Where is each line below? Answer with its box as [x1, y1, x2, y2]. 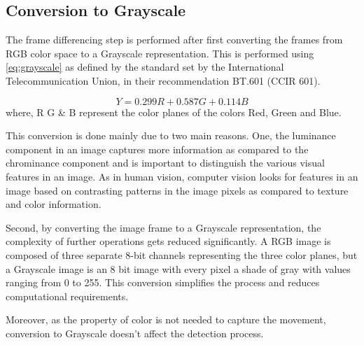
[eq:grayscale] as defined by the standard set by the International [6, 59, 284, 74]
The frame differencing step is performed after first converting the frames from [6, 32, 343, 47]
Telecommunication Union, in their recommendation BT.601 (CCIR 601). [6, 73, 321, 87]
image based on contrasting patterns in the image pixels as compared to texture [6, 183, 349, 197]
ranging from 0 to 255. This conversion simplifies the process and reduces [6, 275, 320, 290]
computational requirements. [6, 288, 129, 303]
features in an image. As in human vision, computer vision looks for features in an [6, 169, 358, 183]
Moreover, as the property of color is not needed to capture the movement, [6, 312, 326, 327]
